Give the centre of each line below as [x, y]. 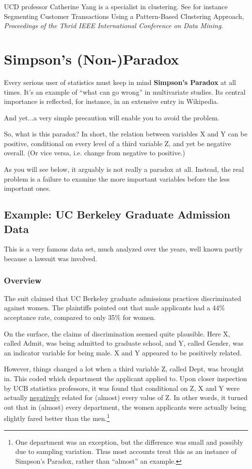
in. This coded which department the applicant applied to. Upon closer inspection [126, 378]
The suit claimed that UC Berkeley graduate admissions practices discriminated [123, 298]
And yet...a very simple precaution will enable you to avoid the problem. [112, 117]
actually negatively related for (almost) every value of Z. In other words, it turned [126, 397]
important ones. [27, 188]
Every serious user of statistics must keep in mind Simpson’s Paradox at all [120, 82]
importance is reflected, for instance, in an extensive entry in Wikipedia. [111, 101]
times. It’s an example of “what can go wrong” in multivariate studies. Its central [125, 92]
